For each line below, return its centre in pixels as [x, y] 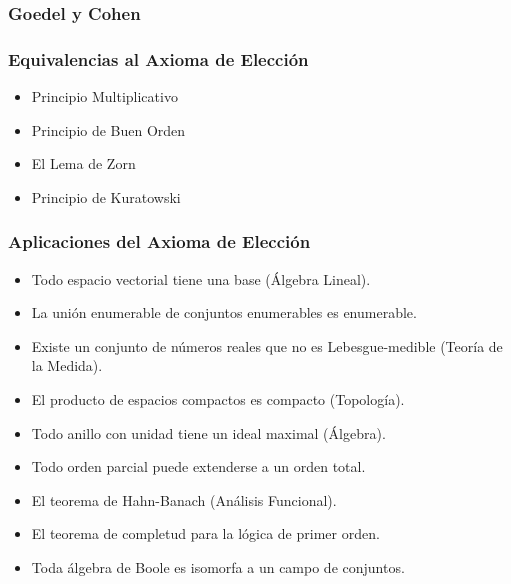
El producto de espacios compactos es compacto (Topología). [218, 399]
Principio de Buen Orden [108, 129]
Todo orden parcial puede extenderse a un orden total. [198, 466]
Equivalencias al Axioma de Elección [158, 58]
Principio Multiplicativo [104, 96]
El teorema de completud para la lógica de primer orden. [205, 533]
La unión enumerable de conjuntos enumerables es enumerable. [224, 312]
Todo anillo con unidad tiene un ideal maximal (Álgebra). [208, 432]
